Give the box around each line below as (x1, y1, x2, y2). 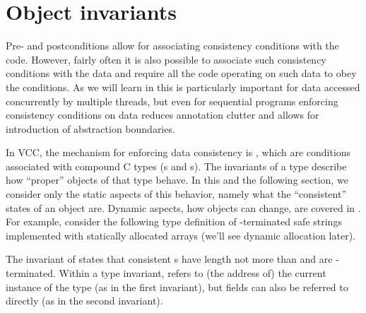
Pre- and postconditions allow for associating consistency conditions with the (6, 38, 339, 53)
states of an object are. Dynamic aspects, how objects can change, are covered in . (6, 200, 361, 215)
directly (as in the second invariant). (6, 293, 163, 308)
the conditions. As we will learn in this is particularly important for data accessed (6, 79, 360, 94)
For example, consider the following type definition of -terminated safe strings (6, 214, 342, 229)
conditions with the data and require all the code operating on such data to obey (6, 66, 357, 81)
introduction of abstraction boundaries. (6, 121, 175, 136)
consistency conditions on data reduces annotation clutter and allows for (6, 107, 319, 122)
